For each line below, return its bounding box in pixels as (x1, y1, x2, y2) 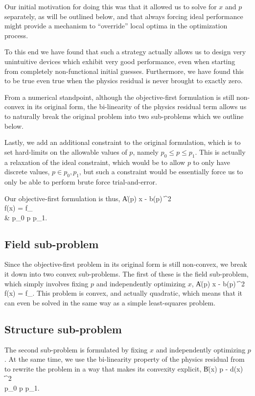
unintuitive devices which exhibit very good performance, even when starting (4, 56, 235, 66)
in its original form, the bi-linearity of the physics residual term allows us (26, 101, 247, 112)
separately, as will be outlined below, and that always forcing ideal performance (4, 11, 243, 21)
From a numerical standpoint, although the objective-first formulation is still (4, 92, 234, 102)
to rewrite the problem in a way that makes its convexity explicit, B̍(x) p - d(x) (4, 363, 243, 373)
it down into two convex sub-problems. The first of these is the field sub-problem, (4, 269, 249, 279)
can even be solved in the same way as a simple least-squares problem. (4, 297, 216, 307)
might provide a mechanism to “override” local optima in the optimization (4, 21, 228, 31)
